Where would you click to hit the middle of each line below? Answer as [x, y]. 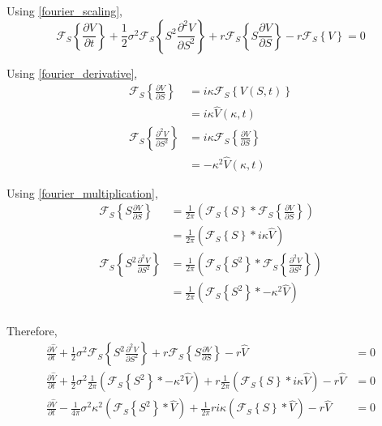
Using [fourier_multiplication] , [82, 192]
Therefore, [32, 330]
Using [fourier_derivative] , [72, 72]
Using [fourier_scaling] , [65, 11]
